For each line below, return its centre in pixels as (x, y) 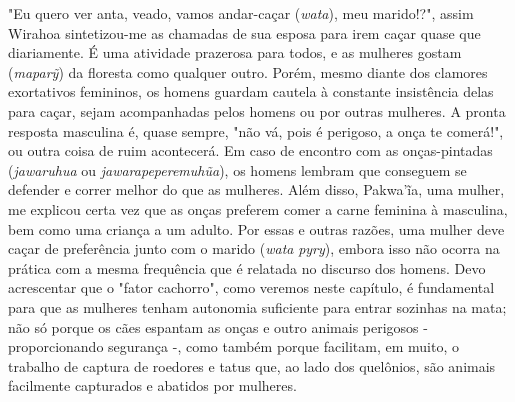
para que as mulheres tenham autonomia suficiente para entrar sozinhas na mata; (257, 306)
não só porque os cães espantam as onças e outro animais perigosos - (218, 326)
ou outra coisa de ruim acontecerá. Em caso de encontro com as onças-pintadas (250, 150)
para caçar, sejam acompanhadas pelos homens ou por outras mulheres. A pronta (257, 110)
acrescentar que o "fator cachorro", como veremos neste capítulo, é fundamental (251, 287)
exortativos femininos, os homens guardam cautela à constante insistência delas (251, 91)
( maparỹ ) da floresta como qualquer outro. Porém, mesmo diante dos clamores (248, 71)
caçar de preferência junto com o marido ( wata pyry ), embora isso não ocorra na (254, 248)
